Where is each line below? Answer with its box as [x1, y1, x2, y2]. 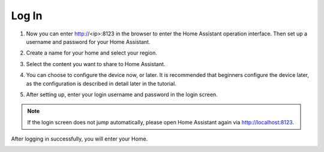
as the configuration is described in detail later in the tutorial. [26, 80, 176, 87]
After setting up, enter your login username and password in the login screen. [26, 91, 218, 98]
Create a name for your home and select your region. [26, 49, 157, 56]
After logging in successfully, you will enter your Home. [11, 135, 148, 142]
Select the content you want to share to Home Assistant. [26, 60, 166, 67]
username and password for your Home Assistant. [26, 38, 151, 45]
